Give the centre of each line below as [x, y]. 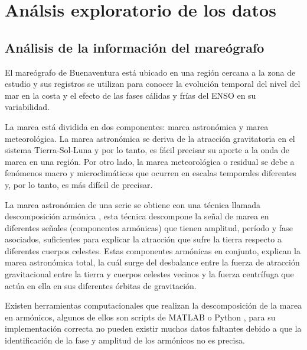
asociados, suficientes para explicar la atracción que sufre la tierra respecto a [143, 239]
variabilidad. [27, 107]
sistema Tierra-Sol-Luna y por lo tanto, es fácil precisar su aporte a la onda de [147, 150]
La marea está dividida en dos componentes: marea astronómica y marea [137, 126]
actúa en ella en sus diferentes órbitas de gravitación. [101, 285]
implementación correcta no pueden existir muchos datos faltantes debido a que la [153, 328]
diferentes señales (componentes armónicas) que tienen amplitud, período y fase [149, 227]
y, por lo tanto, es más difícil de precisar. [79, 184]
